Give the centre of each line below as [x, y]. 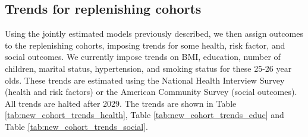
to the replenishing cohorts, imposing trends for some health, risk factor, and [145, 45]
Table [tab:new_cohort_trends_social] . [76, 126]
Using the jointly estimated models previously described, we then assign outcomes [154, 34]
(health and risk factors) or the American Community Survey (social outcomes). [151, 92]
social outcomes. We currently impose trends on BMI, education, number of [143, 57]
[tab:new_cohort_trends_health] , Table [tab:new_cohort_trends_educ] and [144, 115]
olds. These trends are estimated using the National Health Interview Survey [145, 80]
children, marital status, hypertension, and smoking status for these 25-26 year [148, 68]
